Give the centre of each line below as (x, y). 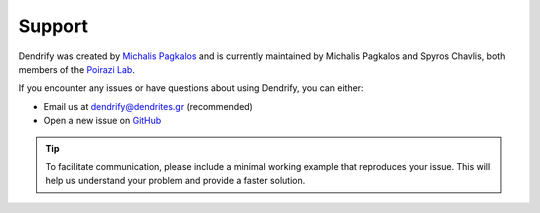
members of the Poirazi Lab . (76, 69)
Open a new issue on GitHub (102, 121)
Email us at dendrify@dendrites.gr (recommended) (148, 106)
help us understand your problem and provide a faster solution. (175, 181)
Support (53, 26)
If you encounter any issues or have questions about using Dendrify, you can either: (191, 88)
